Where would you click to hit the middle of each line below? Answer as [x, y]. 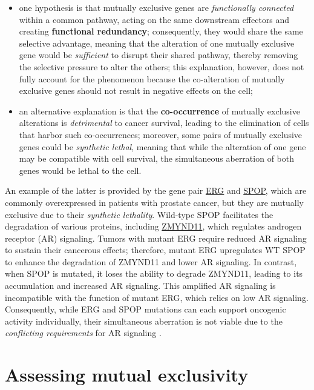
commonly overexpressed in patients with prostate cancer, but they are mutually [154, 202]
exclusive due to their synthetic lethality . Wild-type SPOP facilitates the [139, 214]
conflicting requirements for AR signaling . [83, 333]
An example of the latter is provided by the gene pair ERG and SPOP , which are [156, 190]
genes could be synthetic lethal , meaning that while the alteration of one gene [162, 146]
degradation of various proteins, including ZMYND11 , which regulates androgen [153, 226]
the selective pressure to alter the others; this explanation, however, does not [162, 66]
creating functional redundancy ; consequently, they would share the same [161, 31]
